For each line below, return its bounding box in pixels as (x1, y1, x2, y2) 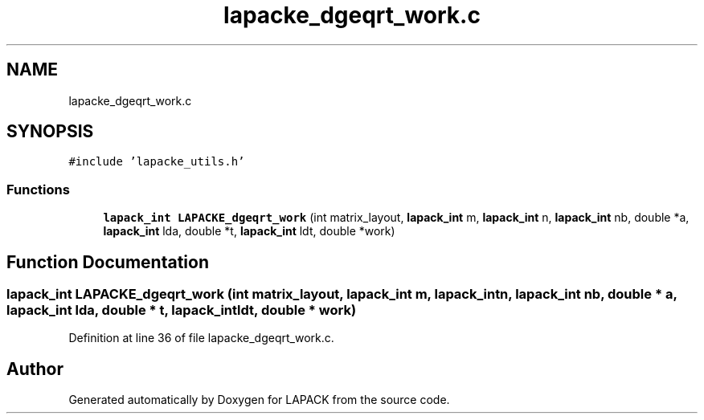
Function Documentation (6, 251, 209, 272)
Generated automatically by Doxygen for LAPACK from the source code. (68, 393, 450, 407)
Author (6, 358, 63, 379)
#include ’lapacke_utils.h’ (68, 155, 245, 169)
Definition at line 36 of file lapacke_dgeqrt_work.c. (68, 331, 334, 345)
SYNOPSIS (6, 121, 94, 142)
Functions (6, 181, 70, 198)
